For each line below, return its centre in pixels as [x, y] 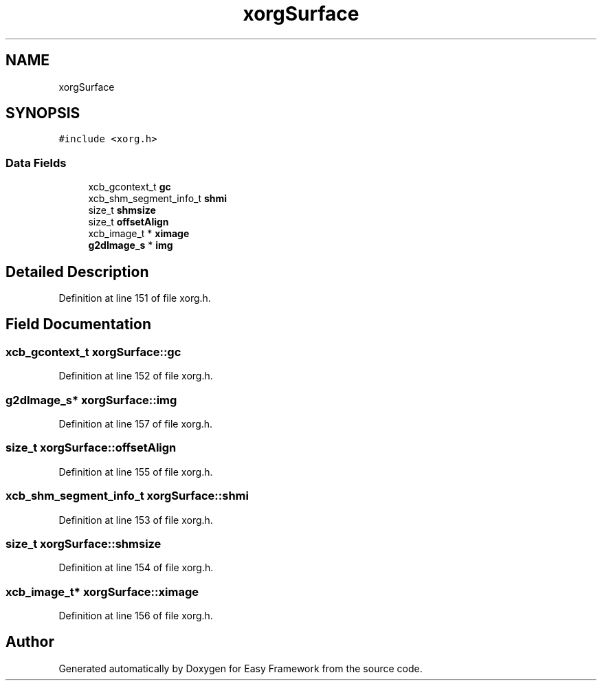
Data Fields [36, 163]
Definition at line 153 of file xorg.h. [136, 520]
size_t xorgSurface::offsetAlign [91, 448]
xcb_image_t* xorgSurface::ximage [102, 591]
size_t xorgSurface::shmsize [83, 543]
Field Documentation [78, 324]
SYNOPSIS [43, 113]
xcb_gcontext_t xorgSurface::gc [93, 352]
